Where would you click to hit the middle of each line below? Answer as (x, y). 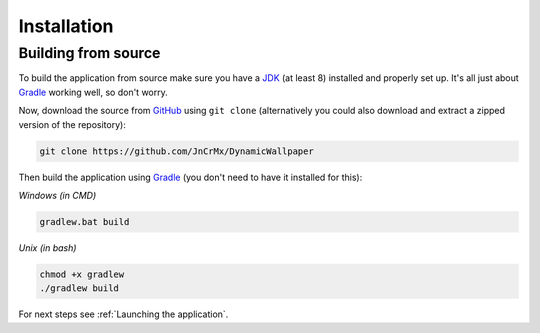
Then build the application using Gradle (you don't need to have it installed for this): (190, 177)
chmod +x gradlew (82, 274)
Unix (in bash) (47, 247)
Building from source (89, 53)
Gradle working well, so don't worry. (93, 92)
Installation (66, 26)
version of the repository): (72, 124)
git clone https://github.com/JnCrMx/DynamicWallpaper (176, 151)
